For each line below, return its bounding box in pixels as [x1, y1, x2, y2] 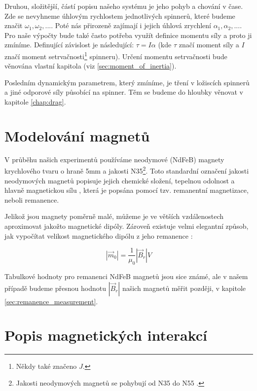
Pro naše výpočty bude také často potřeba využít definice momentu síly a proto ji [4, 30, 252, 40]
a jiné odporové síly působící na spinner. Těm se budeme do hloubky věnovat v [4, 87, 243, 97]
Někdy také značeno [16, 361, 77, 371]
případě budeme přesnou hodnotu [4, 283, 106, 293]
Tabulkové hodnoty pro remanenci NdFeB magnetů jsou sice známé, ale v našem [4, 271, 248, 281]
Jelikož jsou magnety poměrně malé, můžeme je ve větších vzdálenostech [4, 211, 224, 221]
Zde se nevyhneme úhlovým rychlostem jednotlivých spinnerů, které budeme [4, 10, 235, 21]
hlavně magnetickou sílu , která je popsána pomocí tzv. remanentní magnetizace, [4, 185, 249, 195]
